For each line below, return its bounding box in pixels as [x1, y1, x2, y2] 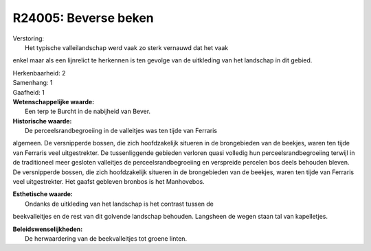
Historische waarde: [12, 117, 72, 125]
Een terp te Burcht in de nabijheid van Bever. [25, 107, 151, 116]
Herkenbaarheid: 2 [12, 69, 66, 77]
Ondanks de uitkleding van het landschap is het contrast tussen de [25, 200, 214, 208]
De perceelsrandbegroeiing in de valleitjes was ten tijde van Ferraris [25, 127, 218, 135]
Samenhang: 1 [12, 79, 53, 87]
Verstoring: [12, 34, 45, 43]
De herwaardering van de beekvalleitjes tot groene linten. [25, 234, 188, 243]
